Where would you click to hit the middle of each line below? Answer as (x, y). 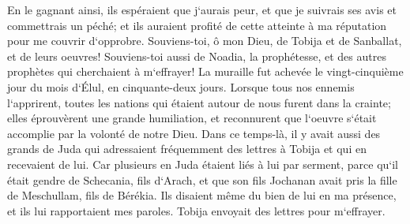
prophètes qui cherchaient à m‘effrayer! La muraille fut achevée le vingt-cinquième (205, 71)
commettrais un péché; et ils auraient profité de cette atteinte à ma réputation (197, 25)
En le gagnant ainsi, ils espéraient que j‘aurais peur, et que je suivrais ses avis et (202, 9)
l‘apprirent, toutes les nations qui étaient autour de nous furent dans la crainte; (199, 102)
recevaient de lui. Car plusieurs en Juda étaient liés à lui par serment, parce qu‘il (203, 164)
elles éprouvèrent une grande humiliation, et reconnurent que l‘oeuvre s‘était (192, 118)
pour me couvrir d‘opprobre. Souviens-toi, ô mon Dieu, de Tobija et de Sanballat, (205, 41)
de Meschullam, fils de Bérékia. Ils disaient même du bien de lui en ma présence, (202, 195)
